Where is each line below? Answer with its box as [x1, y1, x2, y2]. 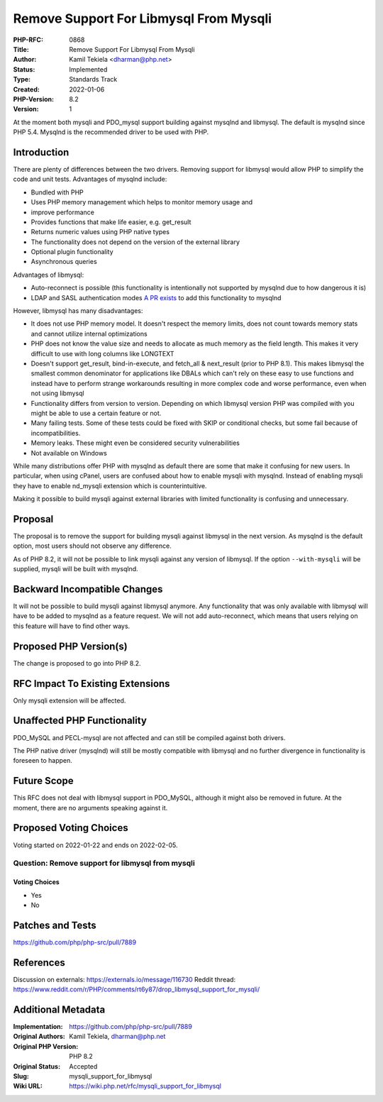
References [13, 957, 65, 969]
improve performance [30, 208, 95, 216]
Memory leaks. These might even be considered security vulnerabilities [30, 439, 240, 447]
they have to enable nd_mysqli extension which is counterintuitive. [13, 481, 207, 490]
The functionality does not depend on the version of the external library [30, 238, 240, 246]
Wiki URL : [13, 1082, 43, 1091]
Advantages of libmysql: [13, 270, 84, 279]
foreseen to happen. [13, 756, 72, 765]
